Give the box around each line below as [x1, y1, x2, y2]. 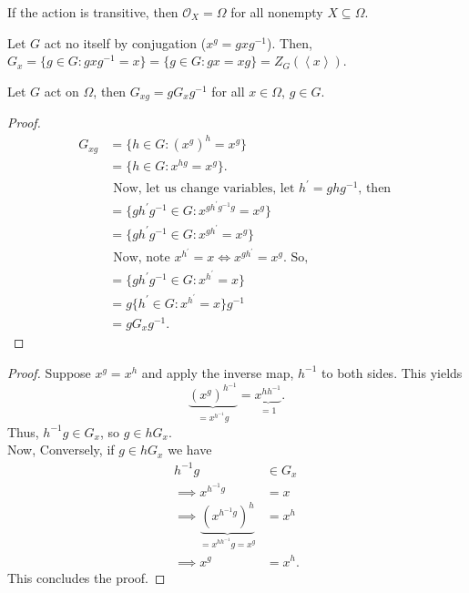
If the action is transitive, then [7, 3, 178, 21]
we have [168, 440, 212, 459]
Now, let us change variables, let [113, 182, 295, 196]
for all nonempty [230, 3, 323, 21]
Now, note [113, 251, 170, 265]
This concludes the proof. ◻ [7, 567, 166, 587]
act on [44, 81, 79, 100]
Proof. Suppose [7, 363, 91, 382]
